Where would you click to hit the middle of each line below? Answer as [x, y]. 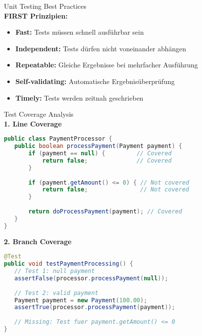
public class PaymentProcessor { [58, 139]
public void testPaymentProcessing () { [69, 264]
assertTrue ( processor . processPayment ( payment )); [95, 307]
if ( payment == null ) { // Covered [100, 154]
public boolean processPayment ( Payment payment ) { [98, 146]
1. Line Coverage [33, 123]
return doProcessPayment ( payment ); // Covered [105, 212]
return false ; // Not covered [116, 190]
